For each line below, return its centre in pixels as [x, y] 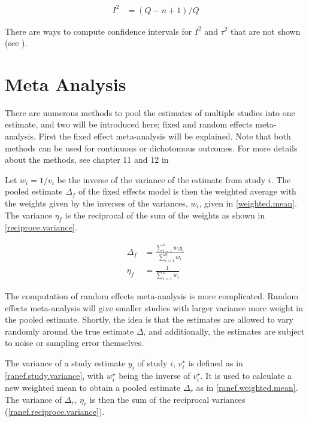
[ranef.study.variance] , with [54, 375]
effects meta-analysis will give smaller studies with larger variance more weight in [154, 307]
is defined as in [216, 363]
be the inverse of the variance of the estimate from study [161, 179]
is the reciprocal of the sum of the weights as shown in [165, 215]
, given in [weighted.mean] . [248, 203]
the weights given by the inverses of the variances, [96, 203]
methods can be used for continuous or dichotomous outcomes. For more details [151, 148]
